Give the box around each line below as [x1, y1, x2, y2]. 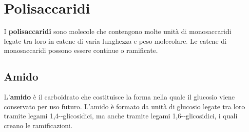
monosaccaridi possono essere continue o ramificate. [4, 45, 158, 55]
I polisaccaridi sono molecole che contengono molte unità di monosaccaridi [4, 26, 231, 36]
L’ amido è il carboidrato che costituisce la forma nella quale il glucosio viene [4, 92, 235, 102]
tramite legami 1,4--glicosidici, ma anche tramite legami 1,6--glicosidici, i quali [4, 111, 238, 121]
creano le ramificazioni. [4, 120, 73, 130]
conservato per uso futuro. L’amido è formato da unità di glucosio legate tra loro [4, 101, 245, 111]
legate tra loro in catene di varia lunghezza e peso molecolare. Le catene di [4, 35, 227, 46]
